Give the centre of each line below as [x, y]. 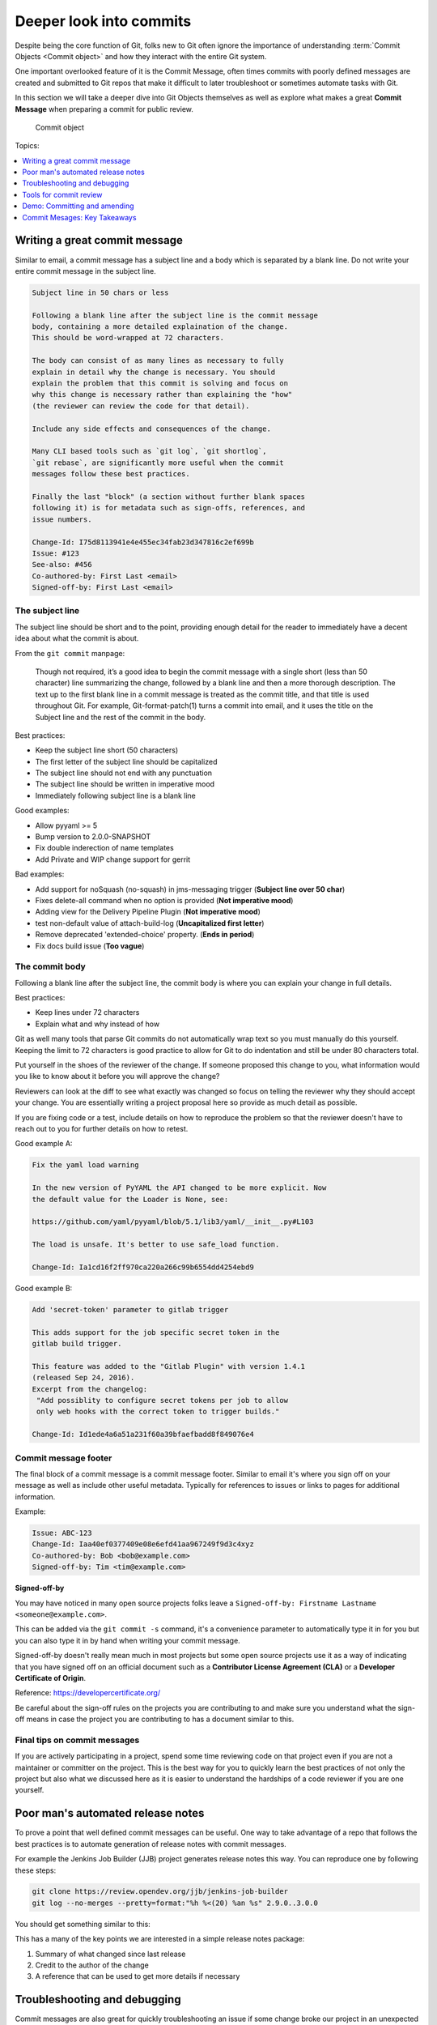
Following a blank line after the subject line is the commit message [175, 315]
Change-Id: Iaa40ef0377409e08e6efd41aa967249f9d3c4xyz [143, 1544]
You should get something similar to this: [83, 1924]
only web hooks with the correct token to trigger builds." [158, 1412]
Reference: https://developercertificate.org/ [88, 1693]
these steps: [36, 1870]
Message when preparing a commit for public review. [104, 109]
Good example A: [44, 1144]
